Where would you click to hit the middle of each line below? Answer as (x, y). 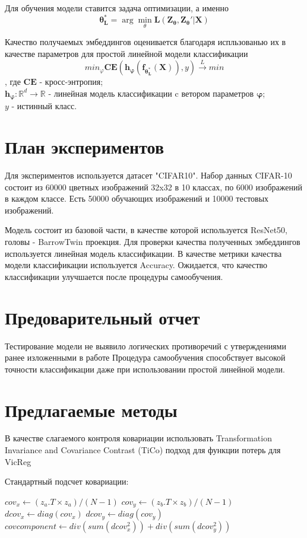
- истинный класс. (44, 106)
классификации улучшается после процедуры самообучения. (114, 276)
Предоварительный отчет (102, 317)
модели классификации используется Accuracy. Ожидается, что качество (136, 265)
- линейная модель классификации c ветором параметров (151, 93)
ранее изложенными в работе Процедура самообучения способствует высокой (145, 357)
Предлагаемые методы (91, 410)
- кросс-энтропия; (71, 82)
